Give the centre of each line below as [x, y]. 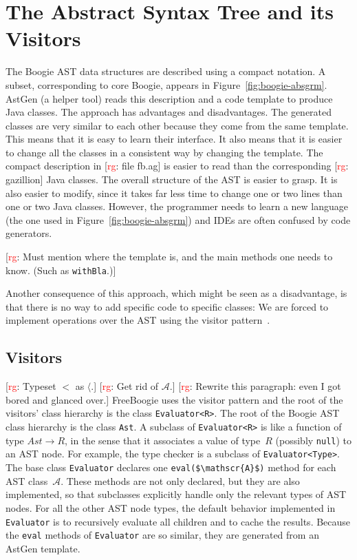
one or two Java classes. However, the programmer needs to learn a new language [177, 206]
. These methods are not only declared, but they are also [180, 480]
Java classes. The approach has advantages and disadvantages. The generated [169, 112]
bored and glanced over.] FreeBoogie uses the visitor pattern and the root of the [174, 399]
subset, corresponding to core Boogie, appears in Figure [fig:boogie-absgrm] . [166, 84]
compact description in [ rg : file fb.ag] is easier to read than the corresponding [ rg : [177, 166]
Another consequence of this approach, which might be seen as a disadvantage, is [176, 293]
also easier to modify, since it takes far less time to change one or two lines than [174, 193]
